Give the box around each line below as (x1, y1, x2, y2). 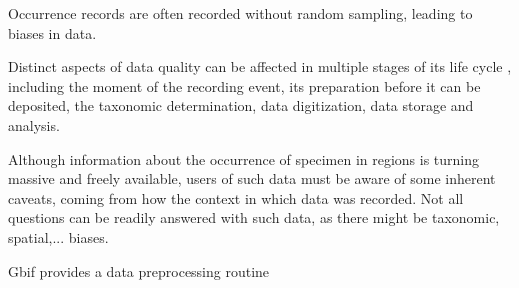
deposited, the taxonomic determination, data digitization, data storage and (8, 95, 474, 116)
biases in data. (8, 22, 97, 43)
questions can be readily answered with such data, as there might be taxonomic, (8, 207, 500, 228)
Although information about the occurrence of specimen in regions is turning (8, 148, 480, 169)
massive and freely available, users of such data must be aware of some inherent (8, 168, 496, 189)
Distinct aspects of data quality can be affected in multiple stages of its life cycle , (8, 56, 512, 77)
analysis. (8, 114, 60, 135)
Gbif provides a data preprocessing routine (8, 260, 270, 281)
